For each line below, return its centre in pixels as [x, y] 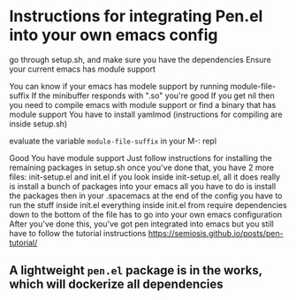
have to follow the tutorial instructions [78, 233]
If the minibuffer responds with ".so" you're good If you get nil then [153, 96]
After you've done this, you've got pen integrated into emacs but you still [141, 224]
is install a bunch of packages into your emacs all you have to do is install [143, 186]
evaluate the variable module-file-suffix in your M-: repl [113, 141]
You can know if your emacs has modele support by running [119, 86]
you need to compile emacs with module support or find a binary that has [143, 104]
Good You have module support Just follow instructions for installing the [140, 158]
